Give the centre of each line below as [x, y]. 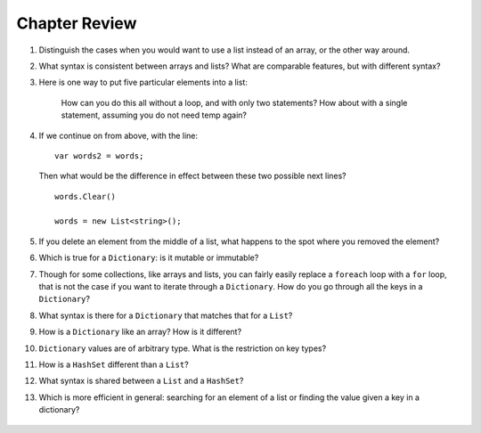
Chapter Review [77, 23]
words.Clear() [85, 196]
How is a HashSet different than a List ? [114, 364]
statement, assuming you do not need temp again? [154, 115]
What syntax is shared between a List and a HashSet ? [141, 381]
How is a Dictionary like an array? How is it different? [140, 332]
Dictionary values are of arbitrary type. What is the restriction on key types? [183, 348]
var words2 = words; [99, 155]
